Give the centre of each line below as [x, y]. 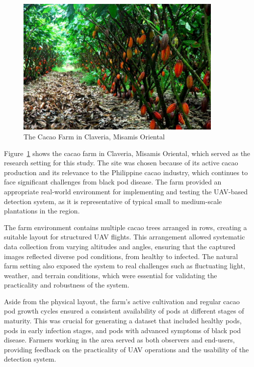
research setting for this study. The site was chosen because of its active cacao [121, 163]
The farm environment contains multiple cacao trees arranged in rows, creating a [126, 227]
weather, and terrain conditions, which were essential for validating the [111, 275]
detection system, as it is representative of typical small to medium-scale [113, 201]
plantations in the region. [42, 211]
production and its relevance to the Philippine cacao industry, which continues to [126, 172]
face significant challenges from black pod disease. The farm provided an [113, 182]
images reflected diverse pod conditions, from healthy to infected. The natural [121, 256]
